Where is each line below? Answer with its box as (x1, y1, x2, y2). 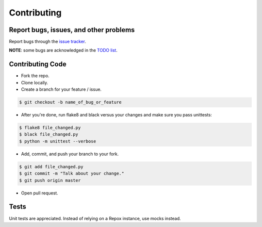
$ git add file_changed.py (19, 164, 83, 169)
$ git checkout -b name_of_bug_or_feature (19, 99, 122, 105)
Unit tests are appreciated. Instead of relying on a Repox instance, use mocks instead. (9, 215, 181, 221)
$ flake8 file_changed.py (19, 125, 81, 130)
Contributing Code (9, 60, 66, 68)
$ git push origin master (19, 178, 81, 183)
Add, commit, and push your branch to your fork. (21, 151, 119, 157)
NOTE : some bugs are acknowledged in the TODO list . (9, 48, 117, 53)
